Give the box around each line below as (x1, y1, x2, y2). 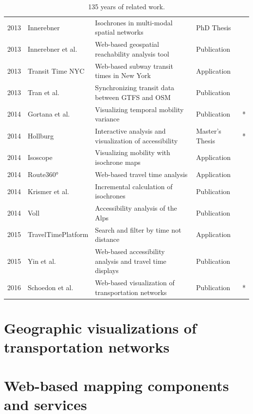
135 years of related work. (88, 1, 165, 11)
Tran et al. (28, 87, 59, 97)
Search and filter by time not (95, 224, 181, 235)
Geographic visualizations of (4, 317, 197, 337)
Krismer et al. (28, 186, 69, 196)
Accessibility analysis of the (95, 203, 177, 213)
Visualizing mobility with (95, 147, 170, 158)
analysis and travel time (95, 256, 166, 266)
